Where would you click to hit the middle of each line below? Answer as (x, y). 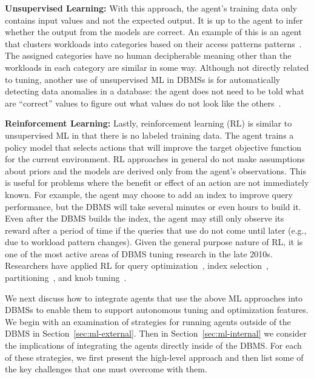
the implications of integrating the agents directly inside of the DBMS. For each (153, 345)
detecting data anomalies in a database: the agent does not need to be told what (155, 91)
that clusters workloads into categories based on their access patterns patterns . (153, 43)
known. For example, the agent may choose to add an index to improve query (149, 194)
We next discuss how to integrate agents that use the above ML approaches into (154, 298)
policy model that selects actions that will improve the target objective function (153, 147)
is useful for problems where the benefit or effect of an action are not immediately (157, 183)
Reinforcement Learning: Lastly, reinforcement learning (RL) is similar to (149, 123)
